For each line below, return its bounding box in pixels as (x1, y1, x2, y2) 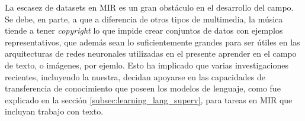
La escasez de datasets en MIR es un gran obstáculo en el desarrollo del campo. (5, 1, 294, 13)
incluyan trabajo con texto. (5, 105, 104, 117)
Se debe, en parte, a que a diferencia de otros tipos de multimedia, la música (5, 12, 283, 25)
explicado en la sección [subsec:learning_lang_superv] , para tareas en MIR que (5, 93, 293, 106)
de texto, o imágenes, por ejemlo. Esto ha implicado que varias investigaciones (5, 58, 288, 71)
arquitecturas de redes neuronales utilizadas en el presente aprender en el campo (5, 47, 297, 60)
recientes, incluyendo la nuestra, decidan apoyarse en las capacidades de (5, 70, 265, 83)
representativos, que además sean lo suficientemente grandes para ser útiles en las (5, 35, 300, 48)
